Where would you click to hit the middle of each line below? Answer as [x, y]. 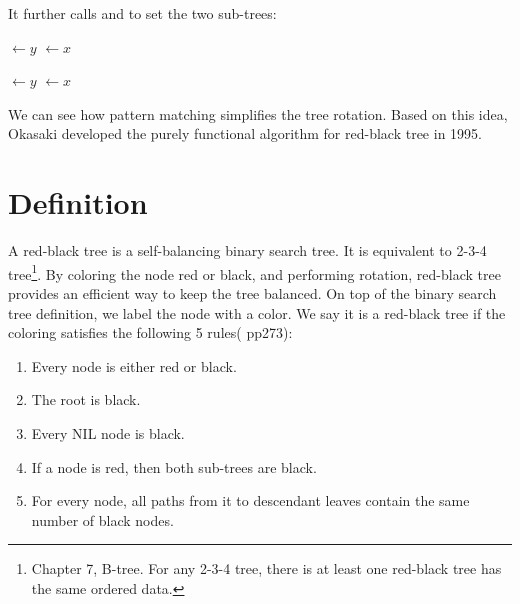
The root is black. [86, 399]
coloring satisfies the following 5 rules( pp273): [150, 332]
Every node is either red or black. [134, 365]
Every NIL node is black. [108, 432]
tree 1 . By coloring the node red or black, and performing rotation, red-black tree [254, 272]
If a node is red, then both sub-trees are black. [174, 466]
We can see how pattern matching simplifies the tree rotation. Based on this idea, [258, 113]
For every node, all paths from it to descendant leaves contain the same [250, 500]
